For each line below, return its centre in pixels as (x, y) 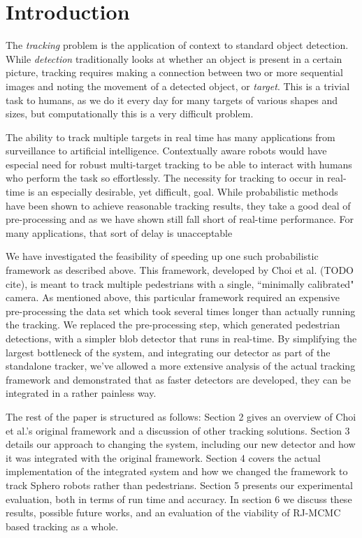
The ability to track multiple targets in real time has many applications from (171, 137)
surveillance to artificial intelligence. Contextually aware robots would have (166, 151)
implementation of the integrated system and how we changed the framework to (177, 471)
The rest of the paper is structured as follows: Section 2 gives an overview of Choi (181, 416)
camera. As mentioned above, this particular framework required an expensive (173, 297)
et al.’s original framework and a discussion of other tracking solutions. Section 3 (178, 430)
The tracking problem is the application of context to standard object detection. (177, 45)
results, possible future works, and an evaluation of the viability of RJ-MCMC (173, 512)
